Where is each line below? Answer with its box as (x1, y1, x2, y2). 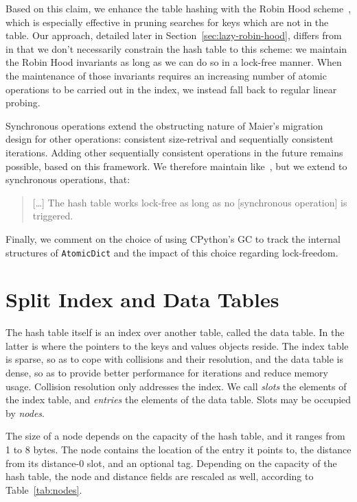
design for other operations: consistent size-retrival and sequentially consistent (5, 132, 334, 146)
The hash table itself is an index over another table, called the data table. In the (5, 325, 345, 339)
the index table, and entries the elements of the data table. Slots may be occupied (5, 392, 352, 407)
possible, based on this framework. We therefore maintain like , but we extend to (5, 158, 347, 173)
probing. (5, 95, 41, 110)
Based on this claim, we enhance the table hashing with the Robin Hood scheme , (5, 1, 352, 15)
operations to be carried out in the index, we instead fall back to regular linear (5, 82, 337, 96)
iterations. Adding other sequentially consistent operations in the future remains (5, 145, 343, 159)
